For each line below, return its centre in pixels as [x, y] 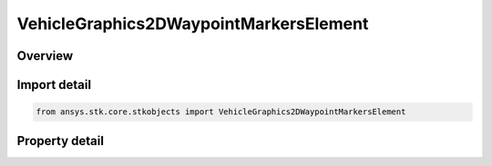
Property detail [61, 141]
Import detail [54, 85]
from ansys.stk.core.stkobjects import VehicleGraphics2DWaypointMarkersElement [221, 112]
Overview [45, 56]
